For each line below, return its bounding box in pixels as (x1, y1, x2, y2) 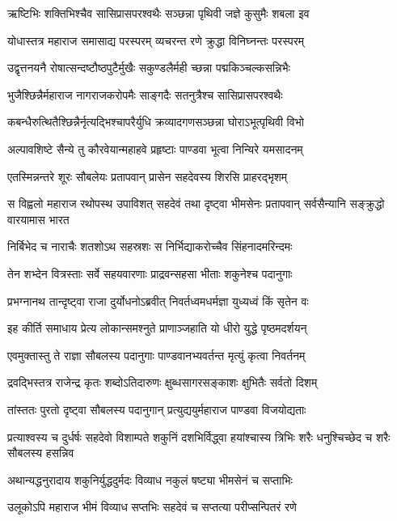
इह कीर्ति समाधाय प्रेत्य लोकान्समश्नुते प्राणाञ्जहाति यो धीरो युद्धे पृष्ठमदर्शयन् (7, 320, 307, 337)
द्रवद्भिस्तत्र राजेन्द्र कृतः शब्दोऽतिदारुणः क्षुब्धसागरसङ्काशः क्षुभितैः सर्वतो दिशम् (7, 374, 318, 391)
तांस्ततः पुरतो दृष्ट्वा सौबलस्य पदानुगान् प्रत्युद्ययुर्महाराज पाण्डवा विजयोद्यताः (7, 400, 306, 417)
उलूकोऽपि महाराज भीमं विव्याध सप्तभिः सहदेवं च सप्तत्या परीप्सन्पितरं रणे (7, 498, 297, 515)
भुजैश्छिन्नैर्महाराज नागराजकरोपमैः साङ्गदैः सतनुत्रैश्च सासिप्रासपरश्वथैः (7, 86, 283, 103)
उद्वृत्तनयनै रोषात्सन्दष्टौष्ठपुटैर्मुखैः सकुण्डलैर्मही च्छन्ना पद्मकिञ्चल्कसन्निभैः (7, 59, 290, 76)
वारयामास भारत (7, 210, 70, 227)
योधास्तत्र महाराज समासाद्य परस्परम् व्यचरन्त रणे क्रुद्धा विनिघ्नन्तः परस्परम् (7, 32, 304, 49)
